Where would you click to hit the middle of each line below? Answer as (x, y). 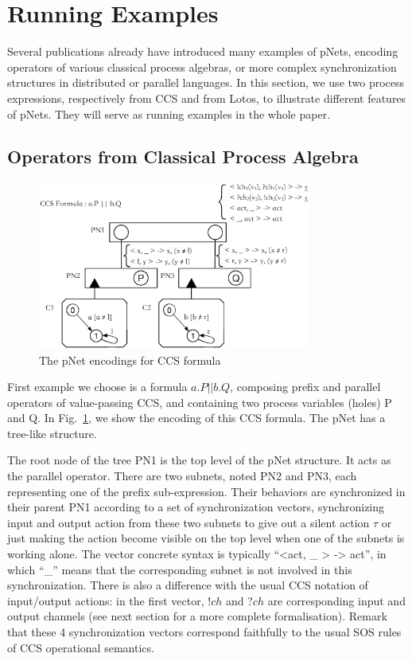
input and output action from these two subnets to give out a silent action (189, 522)
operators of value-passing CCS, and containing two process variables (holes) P (200, 402)
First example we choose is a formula (97, 387)
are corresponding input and (336, 600)
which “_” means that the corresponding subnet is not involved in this (180, 569)
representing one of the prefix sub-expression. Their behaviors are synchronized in (206, 491)
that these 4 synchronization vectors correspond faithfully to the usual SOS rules (204, 632)
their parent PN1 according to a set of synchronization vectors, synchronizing (196, 507)
